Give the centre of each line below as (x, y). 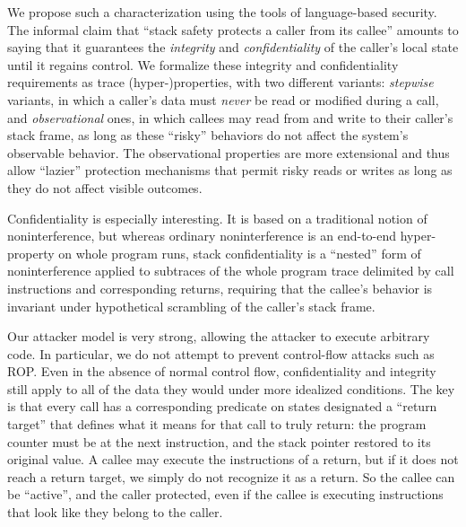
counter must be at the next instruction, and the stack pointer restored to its (219, 441)
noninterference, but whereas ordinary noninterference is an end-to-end (202, 236)
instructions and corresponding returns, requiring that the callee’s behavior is (220, 288)
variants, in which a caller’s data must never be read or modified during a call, (223, 99)
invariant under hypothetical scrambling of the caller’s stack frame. (191, 306)
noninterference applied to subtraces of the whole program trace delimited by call (231, 271)
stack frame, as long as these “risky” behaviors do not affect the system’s (208, 135)
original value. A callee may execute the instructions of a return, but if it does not (233, 459)
